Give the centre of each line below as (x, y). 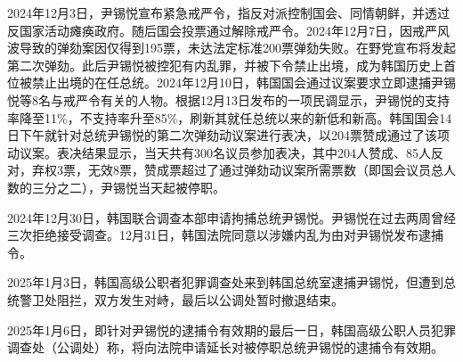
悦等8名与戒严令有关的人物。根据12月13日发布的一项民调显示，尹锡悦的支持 (228, 99)
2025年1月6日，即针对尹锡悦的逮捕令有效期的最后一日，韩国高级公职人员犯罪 (231, 329)
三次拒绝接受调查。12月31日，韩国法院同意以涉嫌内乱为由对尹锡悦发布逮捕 (225, 235)
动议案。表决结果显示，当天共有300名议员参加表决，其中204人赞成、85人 (219, 152)
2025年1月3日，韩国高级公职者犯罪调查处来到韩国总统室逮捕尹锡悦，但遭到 (225, 282)
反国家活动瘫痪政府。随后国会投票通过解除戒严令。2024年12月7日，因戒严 (222, 30)
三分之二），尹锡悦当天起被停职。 (128, 187)
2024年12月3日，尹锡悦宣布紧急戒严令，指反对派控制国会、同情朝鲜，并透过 (228, 12)
